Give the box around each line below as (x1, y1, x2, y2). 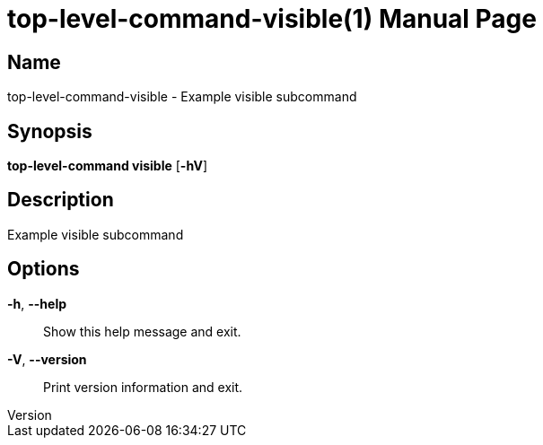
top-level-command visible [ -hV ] (7, 158, 207, 174)
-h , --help (7, 295, 67, 311)
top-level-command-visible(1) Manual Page (7, 4, 537, 34)
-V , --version (7, 351, 87, 367)
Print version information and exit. (43, 379, 243, 395)
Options (7, 257, 80, 281)
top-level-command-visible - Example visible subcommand (7, 89, 357, 105)
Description (7, 188, 114, 212)
